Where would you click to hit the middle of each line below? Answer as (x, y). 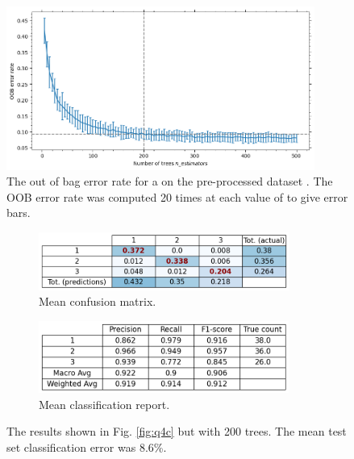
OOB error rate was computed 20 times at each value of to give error (177, 196)
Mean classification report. (104, 404)
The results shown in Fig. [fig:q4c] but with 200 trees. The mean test (177, 431)
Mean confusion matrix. (98, 301)
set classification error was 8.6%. (87, 447)
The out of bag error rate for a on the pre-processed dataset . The (170, 181)
